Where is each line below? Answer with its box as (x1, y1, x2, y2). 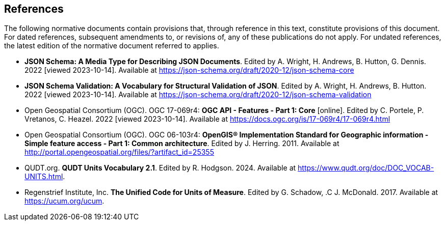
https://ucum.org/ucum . (24, 196, 104, 206)
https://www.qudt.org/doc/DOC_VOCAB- (298, 163, 434, 173)
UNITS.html (24, 172, 63, 181)
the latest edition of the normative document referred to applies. (4, 41, 219, 50)
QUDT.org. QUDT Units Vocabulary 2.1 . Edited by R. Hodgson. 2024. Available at (24, 163, 296, 173)
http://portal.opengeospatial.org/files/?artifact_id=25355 (24, 148, 214, 157)
